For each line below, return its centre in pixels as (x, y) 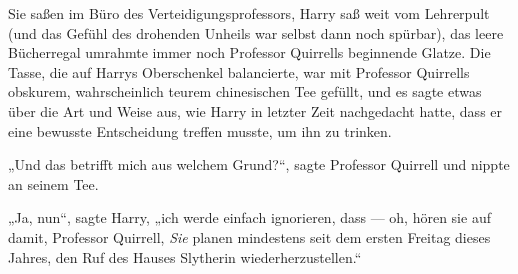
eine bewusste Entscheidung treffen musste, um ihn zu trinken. (200, 130)
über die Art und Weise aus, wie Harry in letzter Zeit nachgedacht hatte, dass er (255, 110)
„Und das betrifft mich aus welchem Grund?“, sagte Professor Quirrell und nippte (259, 164)
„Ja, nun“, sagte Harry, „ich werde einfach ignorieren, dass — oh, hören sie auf (249, 217)
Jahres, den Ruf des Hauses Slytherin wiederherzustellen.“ (185, 256)
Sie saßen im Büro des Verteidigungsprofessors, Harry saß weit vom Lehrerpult (249, 13)
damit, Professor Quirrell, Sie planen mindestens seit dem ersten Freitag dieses (249, 236)
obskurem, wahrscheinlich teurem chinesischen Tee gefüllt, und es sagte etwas (245, 91)
